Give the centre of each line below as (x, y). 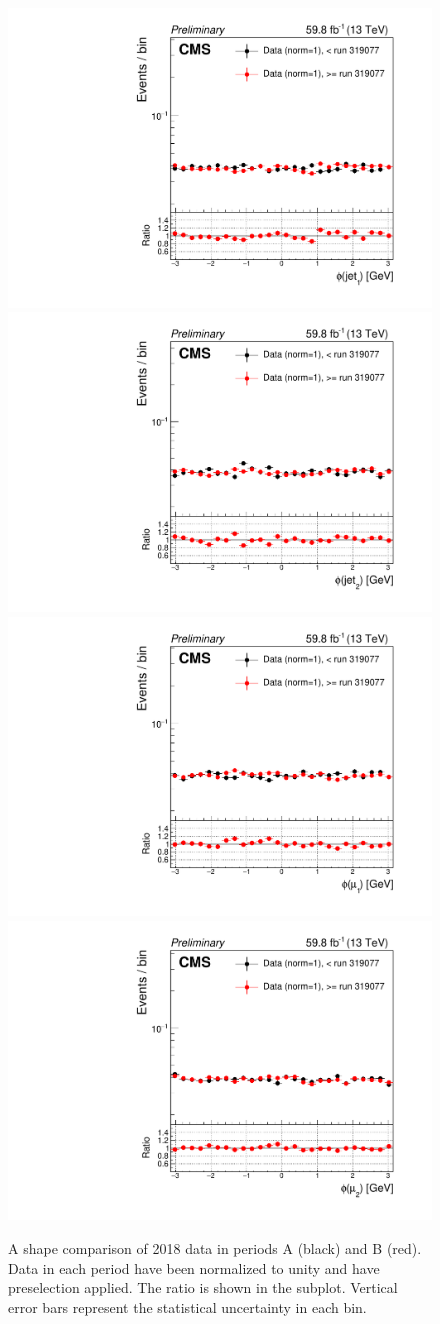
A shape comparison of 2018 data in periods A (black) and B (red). (215, 1248)
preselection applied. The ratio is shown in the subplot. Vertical (203, 1287)
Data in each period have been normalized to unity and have (194, 1267)
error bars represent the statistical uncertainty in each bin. (187, 1306)
